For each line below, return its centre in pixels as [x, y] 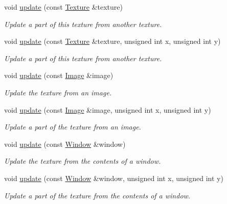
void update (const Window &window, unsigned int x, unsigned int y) [114, 178]
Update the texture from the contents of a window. [83, 161]
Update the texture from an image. [58, 92]
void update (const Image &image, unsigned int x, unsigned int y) [108, 109]
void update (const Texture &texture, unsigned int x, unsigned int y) [112, 41]
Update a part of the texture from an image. [73, 127]
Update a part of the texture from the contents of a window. [97, 195]
